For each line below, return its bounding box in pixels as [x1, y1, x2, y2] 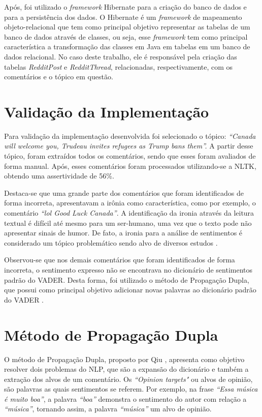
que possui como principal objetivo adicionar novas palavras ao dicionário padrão [4, 284, 256, 295]
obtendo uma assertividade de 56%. [4, 170, 114, 181]
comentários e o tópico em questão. [4, 71, 113, 82]
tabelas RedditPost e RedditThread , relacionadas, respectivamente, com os [4, 61, 233, 72]
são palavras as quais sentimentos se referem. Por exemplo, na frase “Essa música [4, 383, 258, 394]
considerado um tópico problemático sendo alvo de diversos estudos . [4, 237, 218, 248]
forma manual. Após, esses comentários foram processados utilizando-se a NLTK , [4, 160, 256, 171]
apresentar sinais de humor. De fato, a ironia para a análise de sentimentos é [4, 227, 243, 238]
